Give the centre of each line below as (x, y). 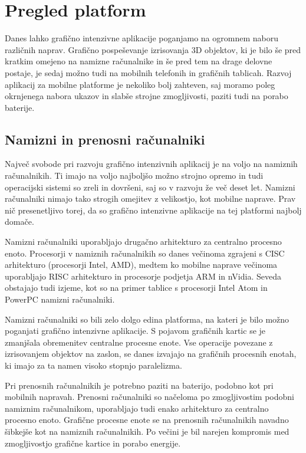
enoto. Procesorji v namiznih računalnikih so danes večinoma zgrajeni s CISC (145, 253)
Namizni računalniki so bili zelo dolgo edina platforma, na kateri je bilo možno (147, 319)
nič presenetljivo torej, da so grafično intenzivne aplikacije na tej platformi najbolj (153, 210)
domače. (19, 221)
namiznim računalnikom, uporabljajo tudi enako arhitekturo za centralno (137, 408)
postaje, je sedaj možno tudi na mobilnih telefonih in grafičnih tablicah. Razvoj (148, 72)
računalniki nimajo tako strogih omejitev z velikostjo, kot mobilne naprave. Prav (150, 198)
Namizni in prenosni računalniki (105, 139)
